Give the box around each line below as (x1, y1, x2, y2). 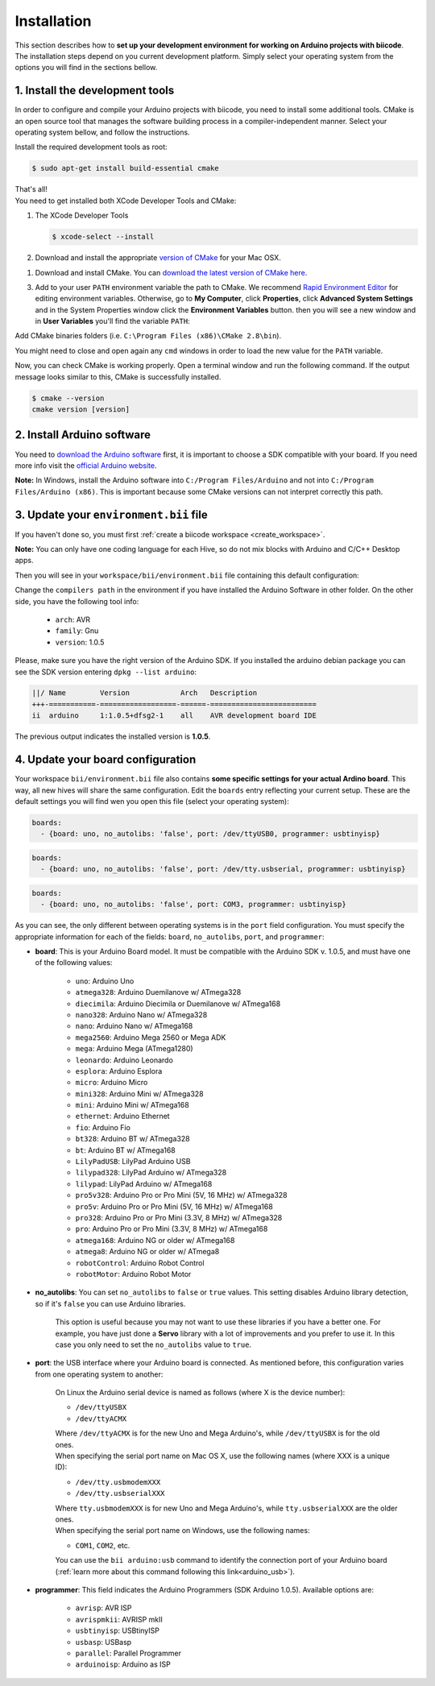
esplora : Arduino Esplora (75, 1066, 163, 1075)
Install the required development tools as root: (14, 142, 168, 152)
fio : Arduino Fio (75, 1122, 130, 1132)
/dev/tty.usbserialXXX (75, 1489, 165, 1498)
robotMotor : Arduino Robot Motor (75, 1269, 192, 1278)
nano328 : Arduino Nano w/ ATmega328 (75, 1009, 208, 1019)
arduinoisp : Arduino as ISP (75, 1659, 171, 1669)
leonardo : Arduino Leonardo (75, 1055, 173, 1065)
